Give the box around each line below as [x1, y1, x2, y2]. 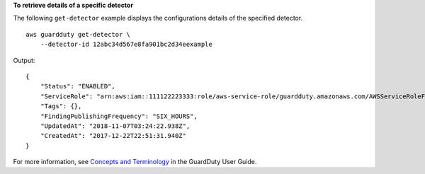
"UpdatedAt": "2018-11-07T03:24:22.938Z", [40, 122, 191, 130]
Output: [13, 56, 35, 64]
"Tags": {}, [40, 103, 82, 110]
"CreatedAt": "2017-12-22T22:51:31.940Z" [40, 132, 187, 140]
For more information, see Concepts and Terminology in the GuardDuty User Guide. [13, 158, 257, 166]
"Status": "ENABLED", [40, 82, 116, 91]
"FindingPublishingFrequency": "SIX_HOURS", [40, 112, 198, 120]
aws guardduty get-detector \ [25, 30, 131, 38]
